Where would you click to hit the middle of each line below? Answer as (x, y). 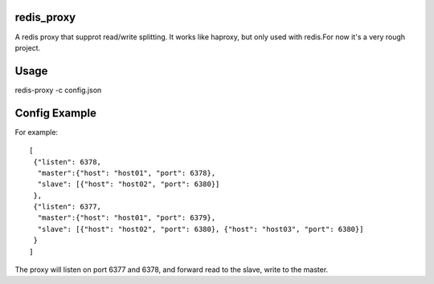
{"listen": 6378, (68, 162)
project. (28, 47)
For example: (37, 132)
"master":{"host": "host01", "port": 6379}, (127, 218)
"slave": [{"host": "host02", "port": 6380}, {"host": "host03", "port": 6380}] (201, 229)
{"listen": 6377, (68, 207)
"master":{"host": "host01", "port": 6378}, (127, 173)
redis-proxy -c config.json (58, 90)
